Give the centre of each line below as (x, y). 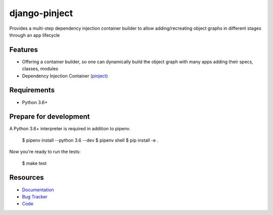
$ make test (34, 163)
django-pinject (41, 13)
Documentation (38, 190)
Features (24, 50)
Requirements (32, 90)
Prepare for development (50, 117)
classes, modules (40, 69)
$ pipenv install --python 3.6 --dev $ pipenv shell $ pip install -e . (90, 140)
